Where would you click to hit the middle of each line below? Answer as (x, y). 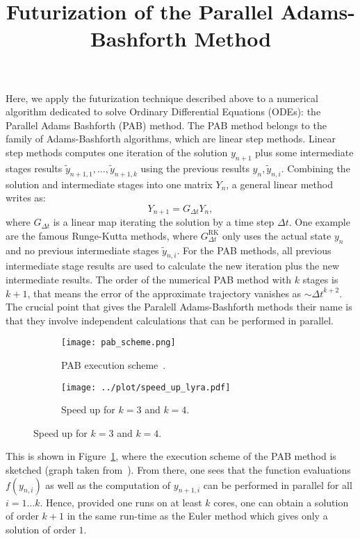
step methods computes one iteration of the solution (117, 152)
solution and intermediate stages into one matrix (109, 184)
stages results (34, 168)
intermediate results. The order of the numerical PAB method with (149, 279)
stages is (320, 279)
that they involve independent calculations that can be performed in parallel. (170, 320)
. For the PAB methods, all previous (254, 250)
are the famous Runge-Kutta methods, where (102, 235)
